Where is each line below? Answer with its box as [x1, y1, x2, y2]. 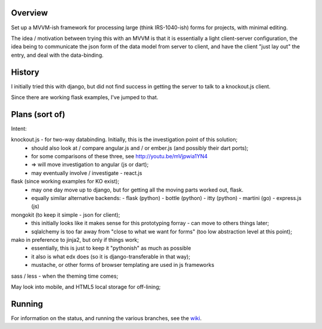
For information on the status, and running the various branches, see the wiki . [11, 314, 202, 322]
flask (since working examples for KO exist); [11, 178, 119, 185]
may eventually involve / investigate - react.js [31, 169, 143, 176]
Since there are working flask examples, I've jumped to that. [11, 93, 159, 101]
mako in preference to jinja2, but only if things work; [11, 236, 140, 243]
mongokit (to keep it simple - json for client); [11, 211, 120, 218]
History [11, 67, 40, 77]
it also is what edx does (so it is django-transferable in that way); [31, 253, 191, 260]
